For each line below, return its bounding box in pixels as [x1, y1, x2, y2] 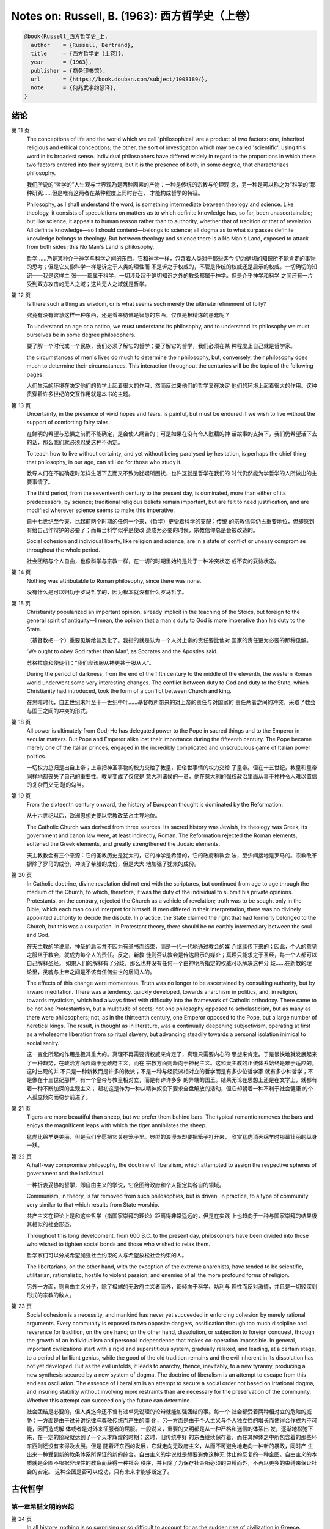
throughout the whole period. [26, 546, 100, 553]
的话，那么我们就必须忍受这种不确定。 [26, 439, 123, 446]
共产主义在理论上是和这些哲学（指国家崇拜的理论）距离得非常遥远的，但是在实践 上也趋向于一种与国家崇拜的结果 [26, 1212, 312, 1220]
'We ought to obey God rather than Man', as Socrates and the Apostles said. [26, 648, 218, 655]
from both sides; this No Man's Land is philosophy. [26, 243, 155, 251]
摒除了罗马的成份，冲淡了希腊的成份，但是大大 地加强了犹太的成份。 [26, 860, 200, 868]
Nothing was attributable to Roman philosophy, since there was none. [26, 577, 202, 584]
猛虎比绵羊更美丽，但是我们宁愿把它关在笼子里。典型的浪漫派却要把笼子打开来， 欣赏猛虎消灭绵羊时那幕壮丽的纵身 [26, 1133, 317, 1140]
